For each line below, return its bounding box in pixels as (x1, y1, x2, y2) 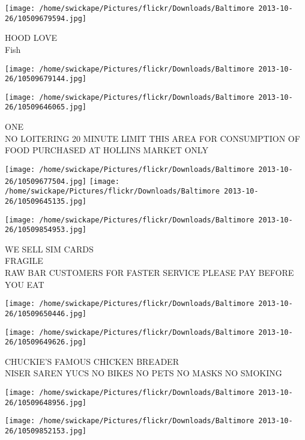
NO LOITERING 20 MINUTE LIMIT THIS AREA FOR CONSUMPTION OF (5, 132, 300, 144)
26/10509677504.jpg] (5, 177, 87, 186)
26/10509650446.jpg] (5, 309, 87, 318)
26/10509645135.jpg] (5, 197, 87, 206)
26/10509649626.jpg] (5, 338, 87, 347)
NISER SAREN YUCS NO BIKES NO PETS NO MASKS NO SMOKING (5, 367, 282, 379)
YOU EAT (5, 278, 44, 290)
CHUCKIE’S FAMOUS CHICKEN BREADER (5, 355, 179, 367)
